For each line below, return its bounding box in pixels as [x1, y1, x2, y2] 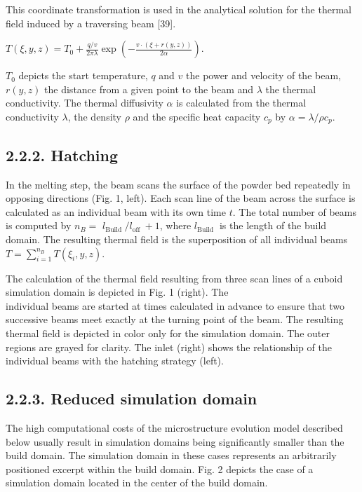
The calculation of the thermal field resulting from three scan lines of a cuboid [6, 271, 343, 285]
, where [159, 218, 192, 233]
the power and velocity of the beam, [186, 68, 341, 83]
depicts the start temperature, [18, 68, 148, 83]
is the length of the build [219, 218, 327, 233]
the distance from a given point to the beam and [44, 81, 254, 96]
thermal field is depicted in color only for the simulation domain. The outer [6, 325, 330, 340]
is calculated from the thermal [176, 95, 307, 110]
